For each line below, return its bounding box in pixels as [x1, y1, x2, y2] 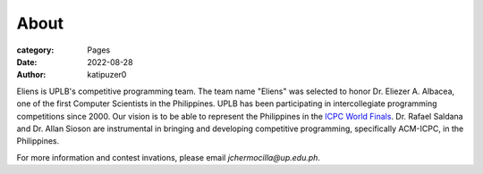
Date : [16, 56, 38, 67]
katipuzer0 [87, 70, 127, 80]
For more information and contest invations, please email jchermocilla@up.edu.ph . [16, 152, 321, 162]
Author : [16, 70, 47, 80]
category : [16, 45, 55, 55]
